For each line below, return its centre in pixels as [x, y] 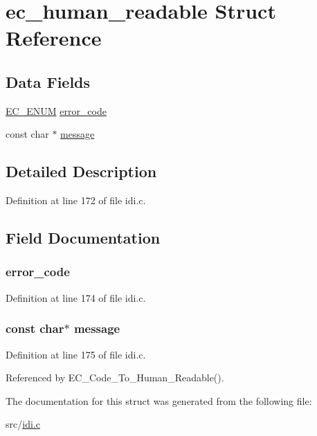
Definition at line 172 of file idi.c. [76, 200]
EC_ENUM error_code [56, 110]
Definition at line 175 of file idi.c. [76, 354]
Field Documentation [83, 238]
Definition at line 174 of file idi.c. [76, 297]
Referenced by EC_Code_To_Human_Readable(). [115, 378]
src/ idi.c [23, 424]
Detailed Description [81, 171]
